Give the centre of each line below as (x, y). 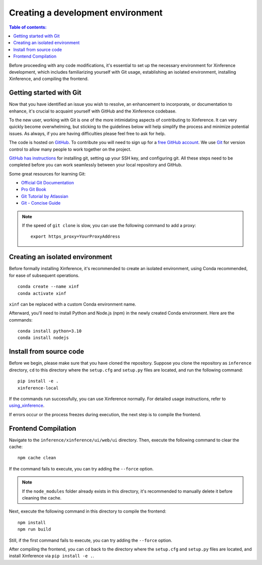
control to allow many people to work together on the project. (70, 149)
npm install (32, 522)
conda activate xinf (42, 293)
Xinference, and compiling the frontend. (49, 79)
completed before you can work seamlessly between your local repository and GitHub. (96, 165)
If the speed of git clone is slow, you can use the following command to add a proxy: (109, 226)
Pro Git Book (34, 190)
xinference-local (38, 388)
